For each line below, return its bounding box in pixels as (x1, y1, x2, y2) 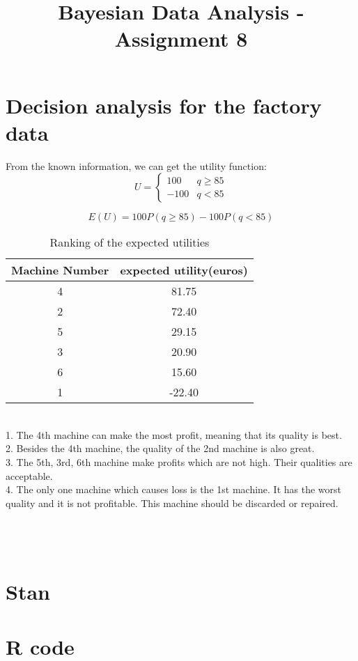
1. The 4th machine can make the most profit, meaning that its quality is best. (6, 427, 342, 442)
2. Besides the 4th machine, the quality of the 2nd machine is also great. (6, 441, 315, 456)
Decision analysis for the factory (6, 91, 322, 119)
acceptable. (6, 468, 53, 483)
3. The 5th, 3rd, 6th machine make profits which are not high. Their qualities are (6, 455, 352, 469)
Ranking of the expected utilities (49, 234, 210, 251)
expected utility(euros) (120, 262, 248, 279)
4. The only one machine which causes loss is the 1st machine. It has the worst (6, 482, 342, 497)
